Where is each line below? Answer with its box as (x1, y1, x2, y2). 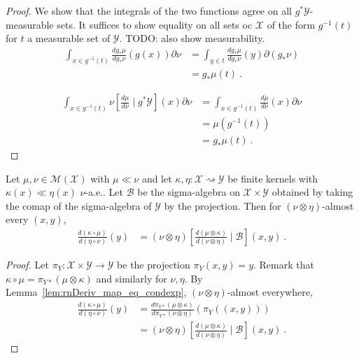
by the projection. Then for (164, 198, 281, 213)
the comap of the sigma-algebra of (6, 198, 152, 213)
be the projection (117, 257, 190, 271)
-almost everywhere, (227, 285, 313, 299)
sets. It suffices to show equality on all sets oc (57, 17, 253, 31)
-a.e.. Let (85, 185, 123, 199)
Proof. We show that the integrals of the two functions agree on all (6, 3, 292, 17)
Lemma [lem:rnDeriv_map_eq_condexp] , (6, 285, 187, 299)
